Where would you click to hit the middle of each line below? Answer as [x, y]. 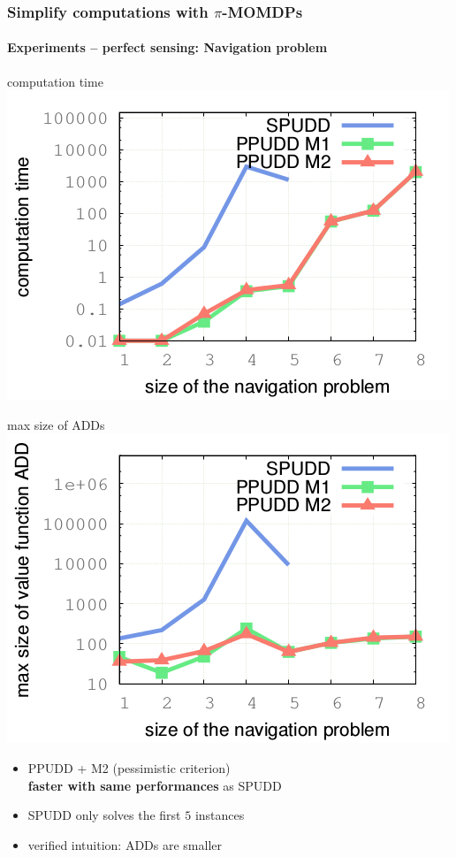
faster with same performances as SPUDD [155, 785]
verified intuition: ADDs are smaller [125, 844]
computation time [55, 81]
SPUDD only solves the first [104, 815]
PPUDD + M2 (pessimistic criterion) [129, 768]
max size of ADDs [56, 424]
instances [220, 815]
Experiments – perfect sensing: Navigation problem [167, 47]
